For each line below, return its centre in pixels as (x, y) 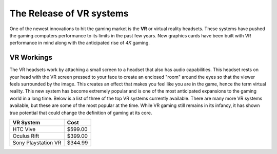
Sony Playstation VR (37, 142)
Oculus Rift (26, 136)
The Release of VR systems (69, 13)
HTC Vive (24, 129)
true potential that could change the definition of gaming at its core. (81, 113)
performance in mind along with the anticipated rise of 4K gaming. (80, 43)
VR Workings (31, 58)
